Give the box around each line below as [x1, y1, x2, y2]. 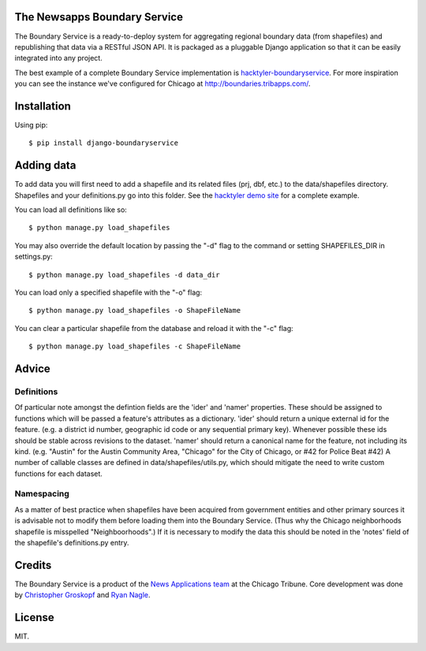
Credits [14, 558, 52, 571]
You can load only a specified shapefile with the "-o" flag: [14, 288, 203, 297]
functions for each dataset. [14, 469, 103, 478]
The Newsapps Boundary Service [14, 10, 183, 24]
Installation [14, 99, 71, 113]
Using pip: [14, 120, 48, 129]
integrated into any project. [14, 54, 103, 63]
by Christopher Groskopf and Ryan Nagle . [14, 590, 151, 600]
